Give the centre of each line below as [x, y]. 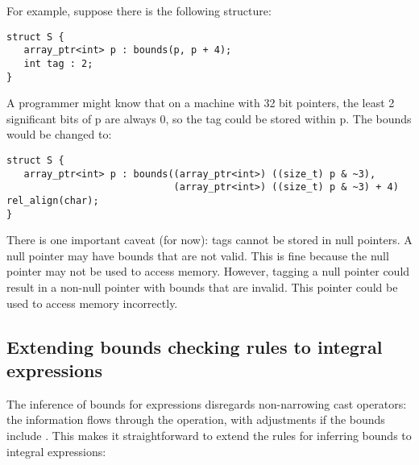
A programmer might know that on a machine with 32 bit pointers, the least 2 [201, 103]
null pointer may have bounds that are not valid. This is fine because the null [198, 255]
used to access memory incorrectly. [92, 303]
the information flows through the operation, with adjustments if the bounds [196, 419]
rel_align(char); [53, 200]
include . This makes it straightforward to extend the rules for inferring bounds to [209, 436]
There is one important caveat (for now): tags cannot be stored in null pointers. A [209, 240]
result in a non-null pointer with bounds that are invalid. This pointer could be [202, 287]
